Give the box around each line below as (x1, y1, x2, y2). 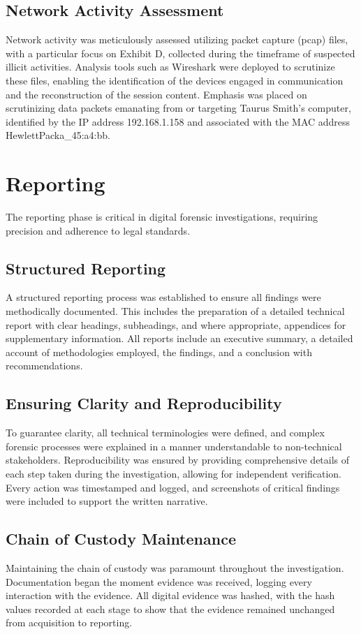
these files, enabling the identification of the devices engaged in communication (6, 73, 344, 87)
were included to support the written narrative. (6, 494, 208, 508)
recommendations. (6, 358, 83, 373)
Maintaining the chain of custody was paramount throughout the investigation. (6, 561, 344, 575)
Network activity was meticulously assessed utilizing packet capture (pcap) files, (6, 32, 348, 47)
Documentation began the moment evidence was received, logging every (6, 574, 312, 589)
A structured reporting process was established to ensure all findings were (6, 290, 321, 304)
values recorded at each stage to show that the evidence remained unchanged (6, 601, 335, 616)
